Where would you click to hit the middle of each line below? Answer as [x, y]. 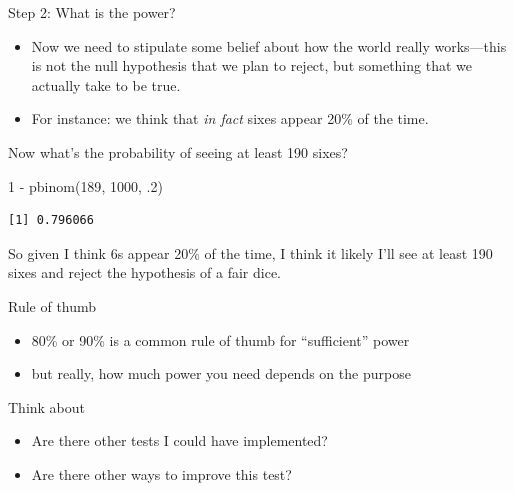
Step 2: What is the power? [92, 12]
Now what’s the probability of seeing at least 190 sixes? [178, 151]
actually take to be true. [106, 84]
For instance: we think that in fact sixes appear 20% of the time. [230, 118]
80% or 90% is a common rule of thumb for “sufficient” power [220, 339]
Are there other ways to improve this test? [161, 473]
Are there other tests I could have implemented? [179, 440]
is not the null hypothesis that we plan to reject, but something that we [251, 65]
